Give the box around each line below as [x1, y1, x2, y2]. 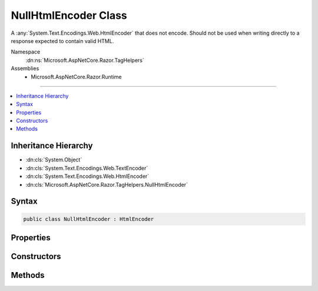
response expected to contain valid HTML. [11, 37, 114, 44]
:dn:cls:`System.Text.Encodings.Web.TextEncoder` [25, 164, 148, 171]
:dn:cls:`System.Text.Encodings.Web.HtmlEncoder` [25, 173, 150, 180]
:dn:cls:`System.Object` [25, 156, 82, 163]
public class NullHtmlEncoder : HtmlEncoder [23, 216, 154, 222]
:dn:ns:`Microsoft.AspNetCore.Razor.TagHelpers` [25, 57, 144, 64]
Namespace [11, 48, 41, 55]
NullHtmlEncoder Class [11, 9, 128, 22]
